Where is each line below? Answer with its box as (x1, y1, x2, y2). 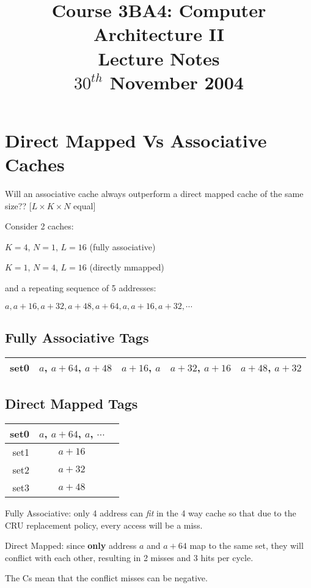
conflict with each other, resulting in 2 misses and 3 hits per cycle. (5, 551, 254, 564)
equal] (73, 199, 96, 212)
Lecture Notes (98, 45, 220, 70)
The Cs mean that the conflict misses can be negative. (5, 571, 208, 584)
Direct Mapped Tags (5, 394, 138, 413)
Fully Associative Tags (5, 328, 149, 347)
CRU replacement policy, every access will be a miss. (5, 518, 203, 531)
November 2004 (109, 69, 244, 94)
